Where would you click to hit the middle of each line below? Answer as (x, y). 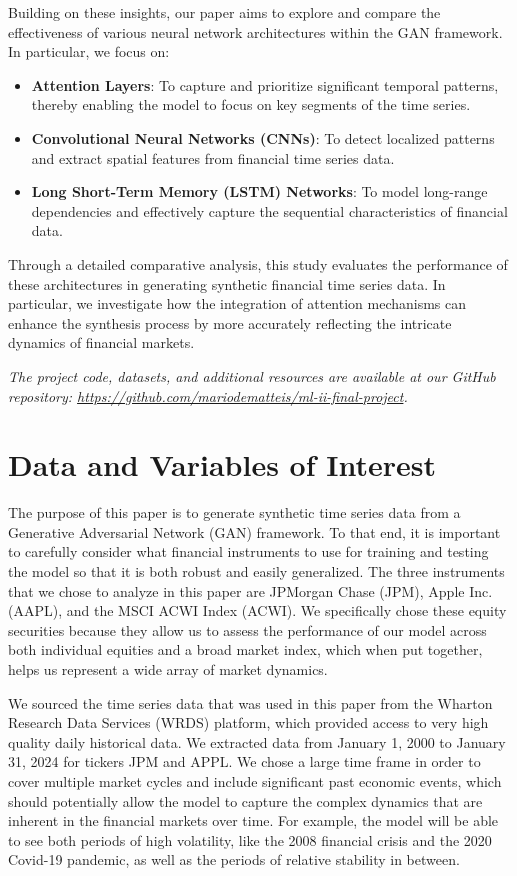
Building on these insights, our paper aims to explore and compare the (224, 12)
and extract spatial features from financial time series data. (213, 157)
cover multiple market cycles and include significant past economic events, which (255, 780)
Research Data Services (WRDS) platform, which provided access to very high (248, 722)
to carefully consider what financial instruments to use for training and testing (248, 551)
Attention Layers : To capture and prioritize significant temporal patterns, (265, 84)
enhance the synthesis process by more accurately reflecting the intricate (230, 322)
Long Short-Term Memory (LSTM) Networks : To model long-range (259, 191)
